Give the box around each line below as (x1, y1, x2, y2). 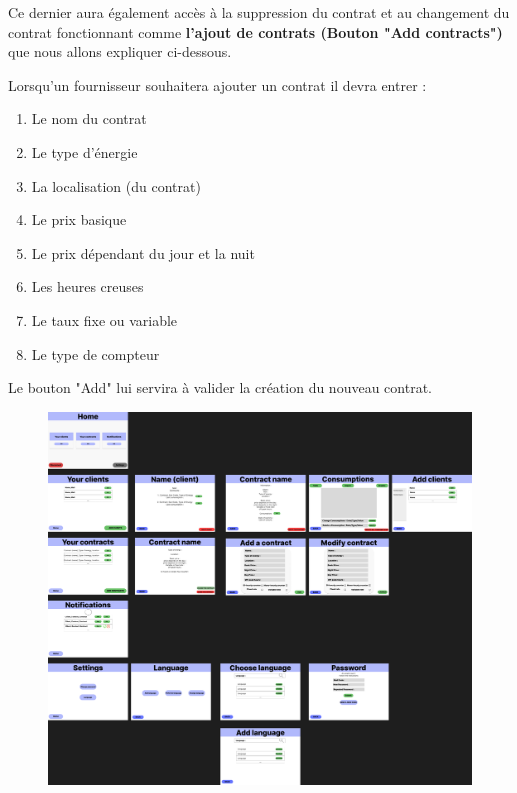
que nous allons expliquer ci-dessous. (8, 41, 232, 62)
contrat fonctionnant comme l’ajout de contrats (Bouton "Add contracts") (8, 21, 503, 42)
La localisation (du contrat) (31, 175, 201, 196)
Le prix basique (31, 209, 127, 230)
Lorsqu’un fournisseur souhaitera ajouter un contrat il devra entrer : (8, 74, 427, 95)
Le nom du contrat (31, 108, 147, 129)
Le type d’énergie (31, 141, 138, 162)
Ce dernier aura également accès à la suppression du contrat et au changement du (8, 2, 510, 22)
